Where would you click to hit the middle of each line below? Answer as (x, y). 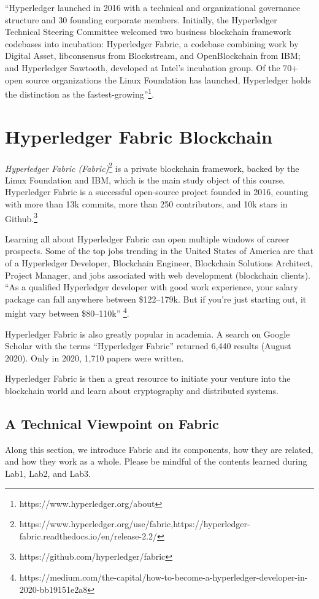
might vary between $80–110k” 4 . (67, 312)
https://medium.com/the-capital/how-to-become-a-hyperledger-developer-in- (163, 577)
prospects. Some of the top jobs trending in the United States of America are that (159, 251)
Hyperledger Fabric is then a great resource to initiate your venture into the (148, 378)
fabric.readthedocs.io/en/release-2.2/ (88, 535)
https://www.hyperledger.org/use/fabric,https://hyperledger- (135, 524)
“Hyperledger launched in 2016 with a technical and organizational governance (153, 7)
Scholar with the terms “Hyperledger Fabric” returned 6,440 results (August (148, 346)
